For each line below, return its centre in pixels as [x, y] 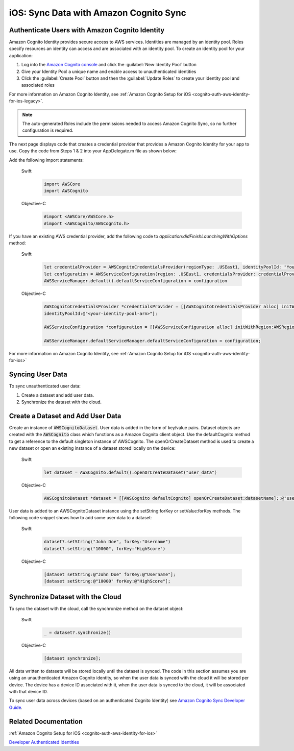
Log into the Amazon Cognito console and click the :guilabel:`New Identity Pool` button [109, 65]
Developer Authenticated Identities [44, 742]
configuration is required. [48, 130]
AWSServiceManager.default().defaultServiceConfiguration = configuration [136, 281]
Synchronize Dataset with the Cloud [65, 597]
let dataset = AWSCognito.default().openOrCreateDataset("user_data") [131, 472]
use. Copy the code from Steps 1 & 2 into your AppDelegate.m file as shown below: [93, 151]
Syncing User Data [38, 375]
